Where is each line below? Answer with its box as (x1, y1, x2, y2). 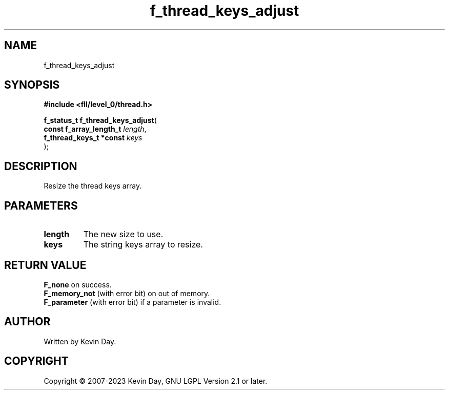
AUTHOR (4, 315, 51, 328)
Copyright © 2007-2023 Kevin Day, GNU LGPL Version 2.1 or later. (44, 376, 268, 385)
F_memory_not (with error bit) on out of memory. (44, 288, 210, 298)
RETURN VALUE (4, 258, 87, 272)
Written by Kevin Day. (44, 337, 116, 346)
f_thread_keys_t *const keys (44, 133, 142, 142)
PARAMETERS (4, 199, 78, 212)
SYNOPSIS (4, 78, 60, 92)
